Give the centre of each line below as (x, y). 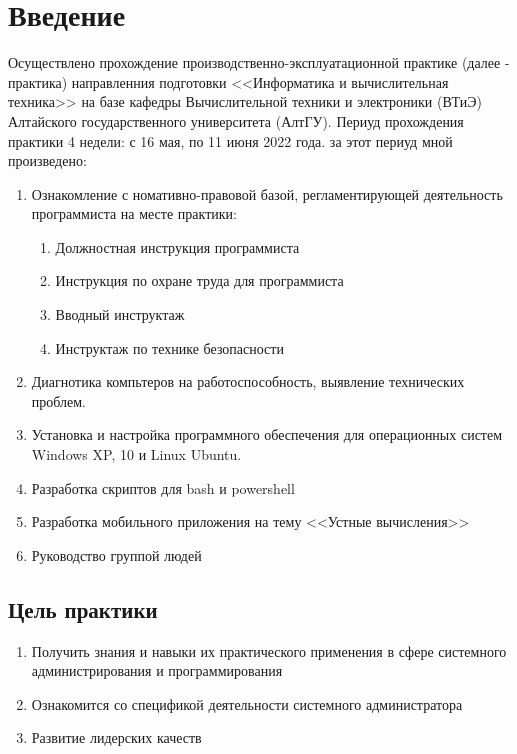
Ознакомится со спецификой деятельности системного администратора (247, 703)
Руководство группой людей (116, 554)
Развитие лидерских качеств (116, 737)
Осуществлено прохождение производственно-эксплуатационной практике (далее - (259, 62)
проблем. (59, 400)
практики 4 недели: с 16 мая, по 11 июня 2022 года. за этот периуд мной (230, 140)
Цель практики (83, 608)
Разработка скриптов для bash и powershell (163, 487)
